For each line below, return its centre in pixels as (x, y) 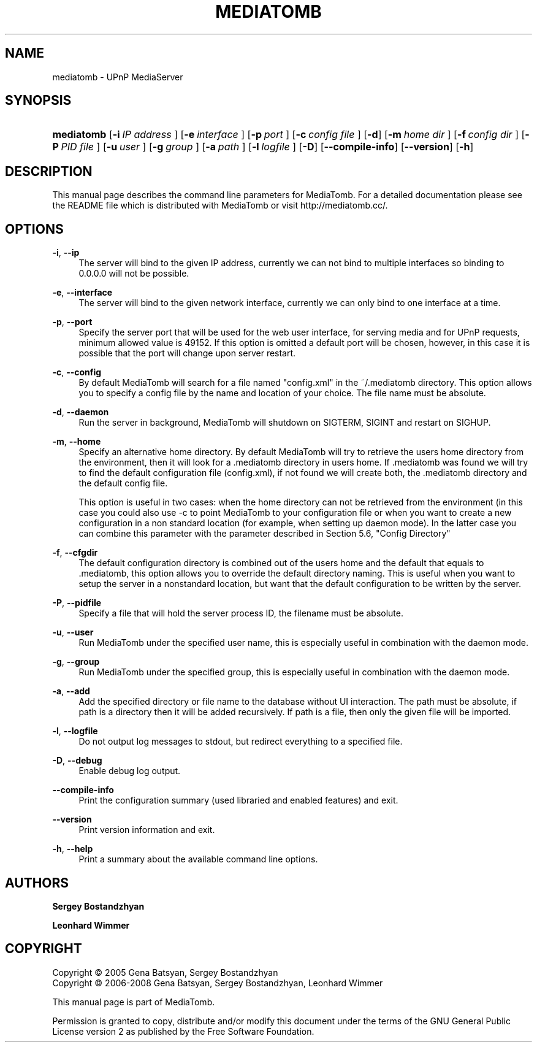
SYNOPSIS (38, 101)
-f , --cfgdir (75, 553)
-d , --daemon (81, 412)
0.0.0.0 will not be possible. (134, 274)
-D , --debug (77, 761)
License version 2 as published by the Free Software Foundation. (183, 1031)
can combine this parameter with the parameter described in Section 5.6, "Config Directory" (265, 534)
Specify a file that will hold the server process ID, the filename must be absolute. (241, 613)
